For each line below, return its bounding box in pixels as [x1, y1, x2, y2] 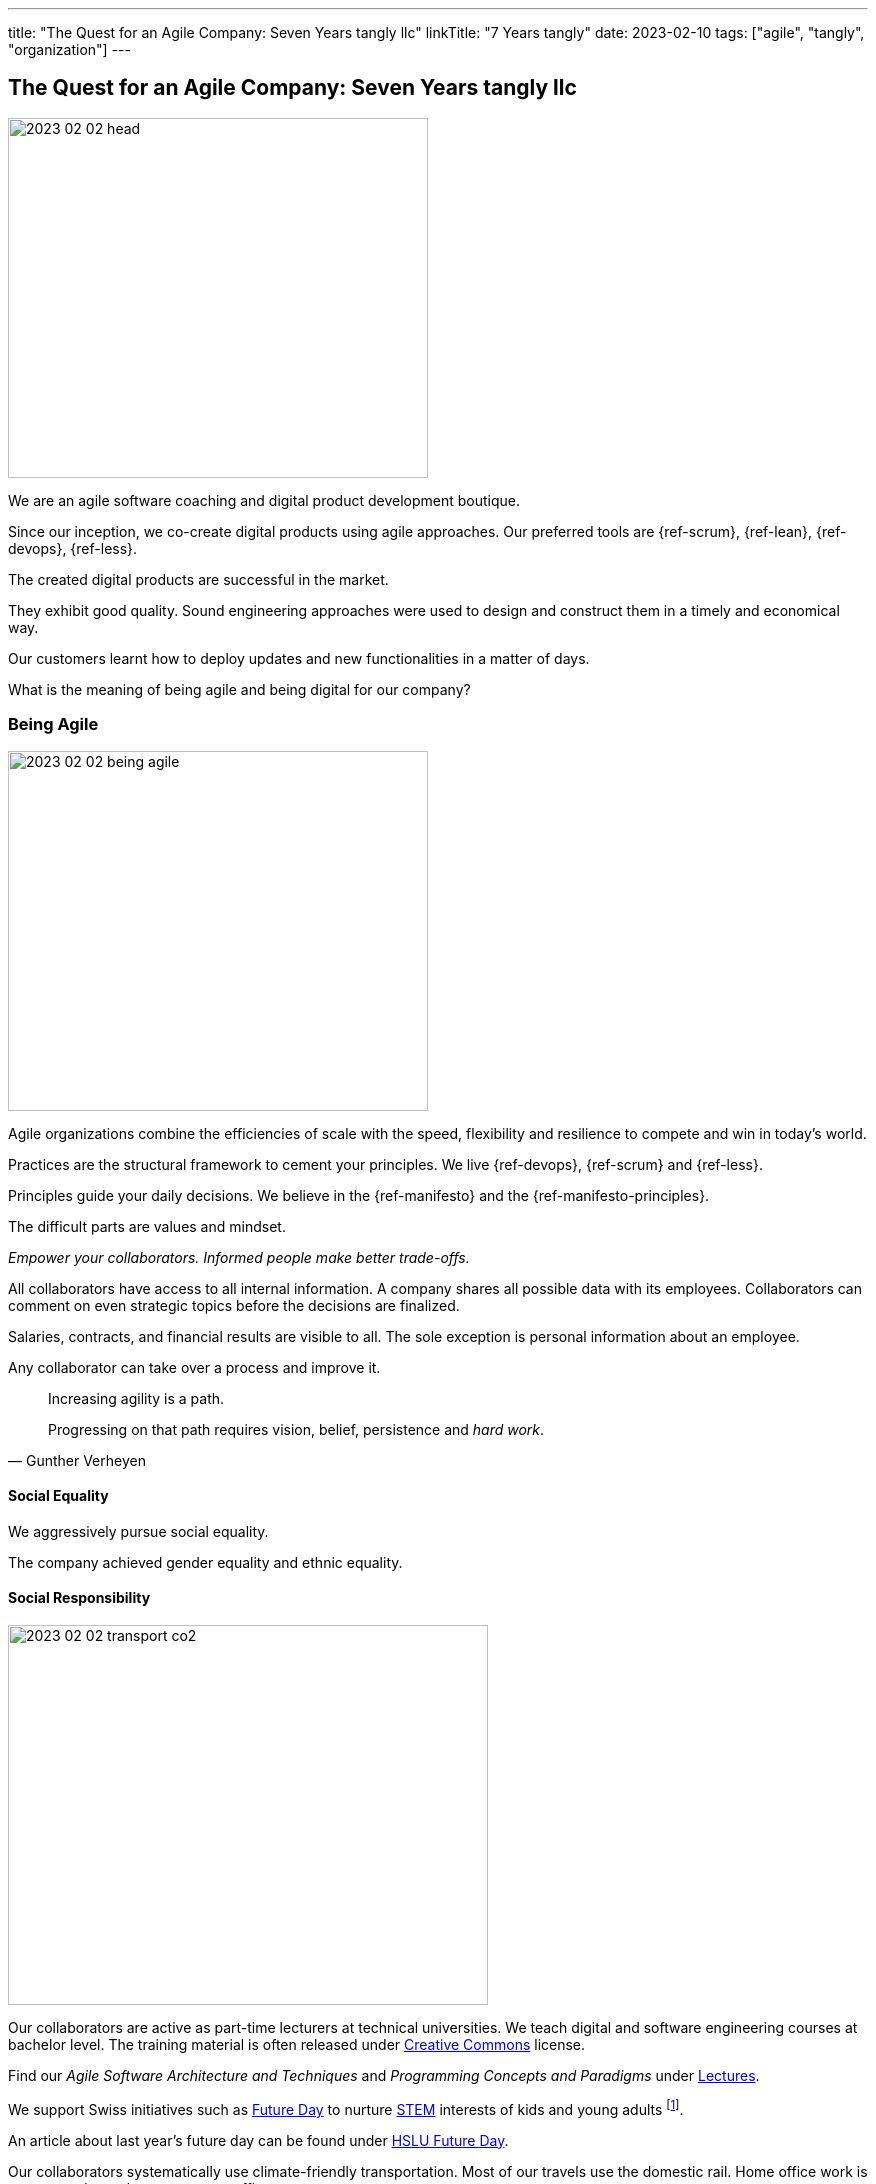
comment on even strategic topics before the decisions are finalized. [8, 1296, 460, 1314]
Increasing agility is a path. [48, 1389, 225, 1407]
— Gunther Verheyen [8, 1451, 146, 1469]
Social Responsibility [8, 1589, 151, 1607]
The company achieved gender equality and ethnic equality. [8, 1553, 403, 1571]
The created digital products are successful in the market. [8, 570, 389, 588]
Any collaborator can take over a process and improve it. [8, 1358, 381, 1376]
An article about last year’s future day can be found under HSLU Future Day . [8, 2131, 509, 2149]
